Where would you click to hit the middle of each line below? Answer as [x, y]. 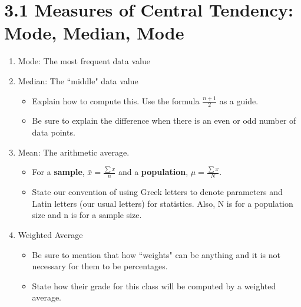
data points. [54, 132]
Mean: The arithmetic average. [74, 152]
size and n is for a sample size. [87, 215]
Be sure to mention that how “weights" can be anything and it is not [156, 254]
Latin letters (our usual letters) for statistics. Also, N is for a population [163, 203]
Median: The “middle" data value [78, 80]
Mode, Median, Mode [94, 33]
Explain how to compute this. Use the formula [116, 100]
